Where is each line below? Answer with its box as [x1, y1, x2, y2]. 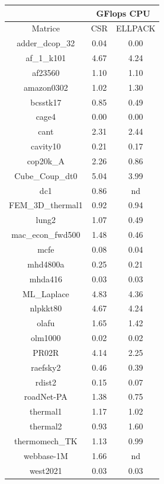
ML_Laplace [22, 287, 69, 300]
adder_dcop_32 [17, 37, 75, 49]
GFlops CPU [96, 7, 150, 19]
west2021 [29, 464, 62, 476]
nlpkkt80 [30, 302, 62, 314]
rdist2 [35, 375, 56, 388]
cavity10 [31, 140, 61, 152]
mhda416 [29, 272, 62, 285]
